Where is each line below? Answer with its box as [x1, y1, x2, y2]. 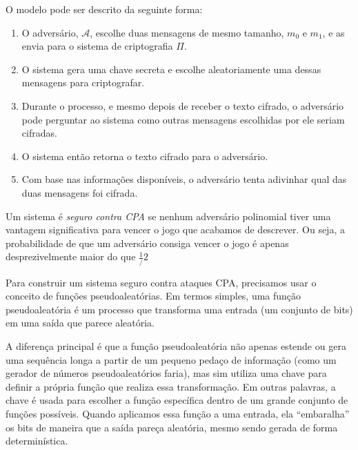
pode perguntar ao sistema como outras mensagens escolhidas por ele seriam [21, 112, 345, 126]
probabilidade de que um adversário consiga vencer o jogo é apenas [6, 235, 289, 250]
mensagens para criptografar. [21, 75, 145, 90]
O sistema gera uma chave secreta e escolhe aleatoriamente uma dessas [21, 61, 321, 76]
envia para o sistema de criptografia [21, 39, 173, 53]
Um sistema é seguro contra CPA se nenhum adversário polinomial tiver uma [6, 208, 331, 223]
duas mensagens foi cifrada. [21, 185, 138, 199]
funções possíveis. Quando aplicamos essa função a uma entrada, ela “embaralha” [6, 406, 350, 420]
